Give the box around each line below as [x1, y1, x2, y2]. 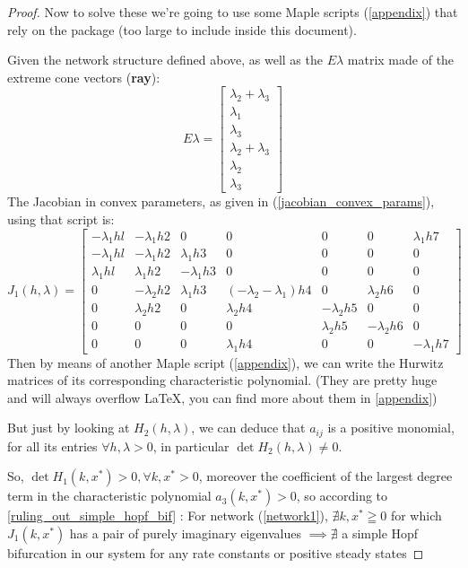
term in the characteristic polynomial [7, 486, 212, 505]
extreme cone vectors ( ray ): [7, 67, 160, 86]
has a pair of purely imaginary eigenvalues [69, 523, 301, 542]
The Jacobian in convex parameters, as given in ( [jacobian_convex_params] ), [7, 192, 435, 211]
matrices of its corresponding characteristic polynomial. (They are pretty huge [7, 371, 438, 389]
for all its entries [7, 436, 98, 455]
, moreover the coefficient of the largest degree [198, 467, 453, 485]
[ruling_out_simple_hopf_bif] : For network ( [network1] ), [7, 506, 328, 525]
